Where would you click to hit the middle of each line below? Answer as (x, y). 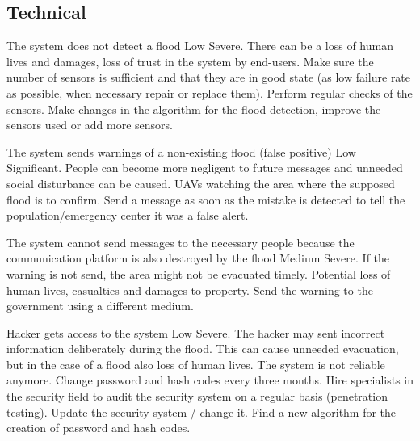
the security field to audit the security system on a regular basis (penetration (197, 396)
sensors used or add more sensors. (90, 125)
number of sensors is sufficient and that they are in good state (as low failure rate (209, 77)
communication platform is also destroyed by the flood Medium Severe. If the (198, 258)
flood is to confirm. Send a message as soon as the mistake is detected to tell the (206, 199)
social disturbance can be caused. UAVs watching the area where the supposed (201, 183)
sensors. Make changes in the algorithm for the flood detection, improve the (194, 109)
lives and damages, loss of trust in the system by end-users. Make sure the (190, 61)
